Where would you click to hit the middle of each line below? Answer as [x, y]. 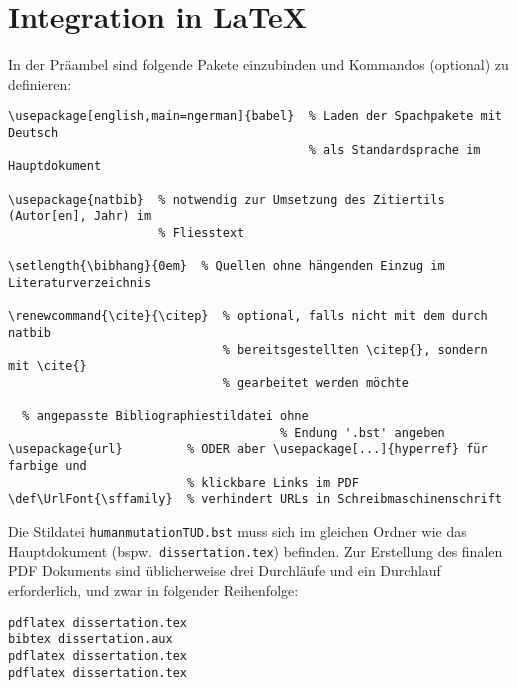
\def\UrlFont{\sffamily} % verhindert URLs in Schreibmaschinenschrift [255, 499]
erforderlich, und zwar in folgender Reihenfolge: [153, 589]
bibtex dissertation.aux [90, 639]
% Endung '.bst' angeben [362, 432]
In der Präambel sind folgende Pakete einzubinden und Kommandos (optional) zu [258, 64]
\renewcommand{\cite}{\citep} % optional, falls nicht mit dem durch [248, 316]
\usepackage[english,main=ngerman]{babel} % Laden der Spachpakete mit [255, 116]
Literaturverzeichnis [80, 282]
